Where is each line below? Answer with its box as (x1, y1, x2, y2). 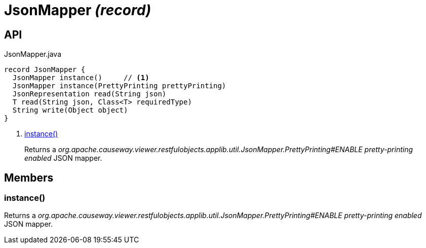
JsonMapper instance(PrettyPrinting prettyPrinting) (12, 82, 226, 90)
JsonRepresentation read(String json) (12, 90, 167, 98)
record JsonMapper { (4, 65, 86, 74)
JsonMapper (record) (4, 2, 151, 19)
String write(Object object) (12, 106, 128, 115)
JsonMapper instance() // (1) (12, 74, 149, 82)
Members (4, 171, 54, 184)
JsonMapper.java (4, 50, 61, 59)
